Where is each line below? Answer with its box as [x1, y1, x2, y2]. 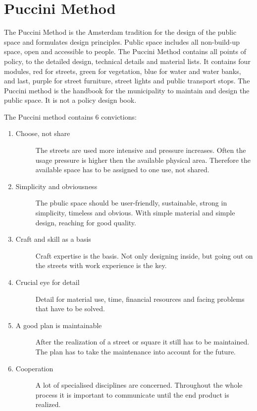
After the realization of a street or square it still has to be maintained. [35, 337, 250, 347]
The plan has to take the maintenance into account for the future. [35, 346, 236, 356]
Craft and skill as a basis [15, 234, 91, 244]
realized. [35, 399, 61, 410]
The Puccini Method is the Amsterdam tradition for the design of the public [4, 27, 237, 37]
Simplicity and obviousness [15, 181, 98, 191]
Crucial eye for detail [15, 277, 80, 287]
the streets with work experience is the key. [35, 260, 167, 271]
